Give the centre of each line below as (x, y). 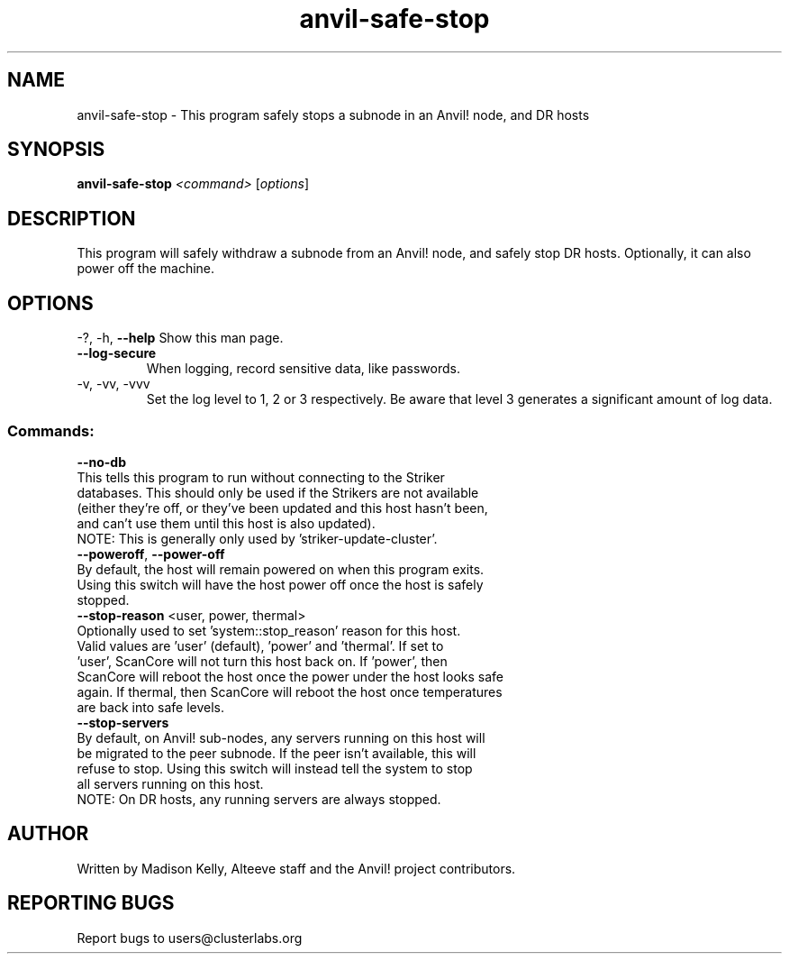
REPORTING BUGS (91, 903)
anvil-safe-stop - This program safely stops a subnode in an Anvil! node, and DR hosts (333, 114)
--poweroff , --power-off (151, 554)
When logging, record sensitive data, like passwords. (303, 369)
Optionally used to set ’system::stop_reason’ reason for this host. (269, 630)
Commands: (51, 430)
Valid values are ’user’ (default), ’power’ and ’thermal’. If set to (260, 645)
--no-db (101, 462)
